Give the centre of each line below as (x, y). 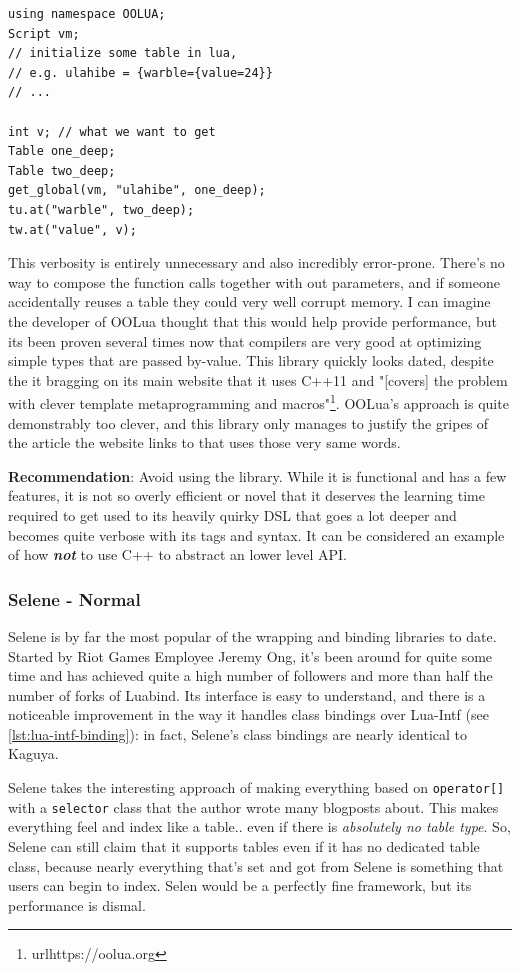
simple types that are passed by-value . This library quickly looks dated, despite (251, 360)
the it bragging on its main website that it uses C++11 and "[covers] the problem (258, 379)
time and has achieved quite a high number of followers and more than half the (250, 675)
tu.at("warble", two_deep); (101, 209)
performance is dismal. (77, 904)
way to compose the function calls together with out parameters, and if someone (254, 281)
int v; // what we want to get (112, 131)
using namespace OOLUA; (87, 14)
